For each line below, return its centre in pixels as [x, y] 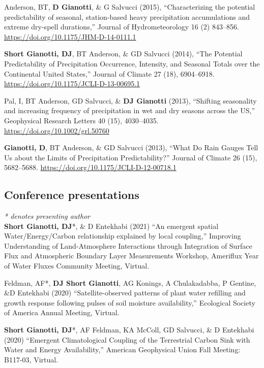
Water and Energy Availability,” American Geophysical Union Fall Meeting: [122, 349]
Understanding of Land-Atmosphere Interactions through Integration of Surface [128, 245]
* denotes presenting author [47, 216]
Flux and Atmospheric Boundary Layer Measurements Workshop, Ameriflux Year [131, 256]
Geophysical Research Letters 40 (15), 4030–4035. [81, 120]
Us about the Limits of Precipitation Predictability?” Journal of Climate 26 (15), [131, 157]
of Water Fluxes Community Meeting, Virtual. [77, 266]
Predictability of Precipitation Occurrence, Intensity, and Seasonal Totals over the [132, 63]
